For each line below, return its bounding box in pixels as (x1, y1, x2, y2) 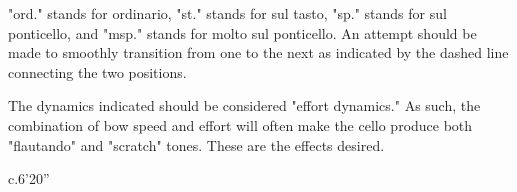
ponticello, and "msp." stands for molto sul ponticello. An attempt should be (8, 22, 477, 43)
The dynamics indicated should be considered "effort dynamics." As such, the (8, 95, 481, 116)
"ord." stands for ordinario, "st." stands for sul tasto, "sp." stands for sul (8, 3, 447, 23)
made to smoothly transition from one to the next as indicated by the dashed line (8, 42, 509, 63)
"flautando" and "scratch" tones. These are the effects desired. (8, 134, 385, 155)
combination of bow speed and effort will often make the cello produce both (8, 114, 473, 135)
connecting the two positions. (8, 61, 187, 82)
